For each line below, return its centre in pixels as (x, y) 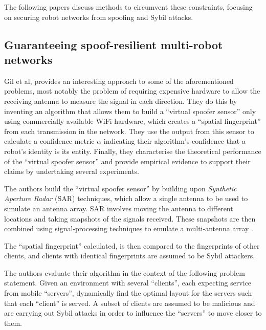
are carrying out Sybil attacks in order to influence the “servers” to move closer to (133, 313)
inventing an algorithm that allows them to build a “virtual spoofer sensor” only (130, 111)
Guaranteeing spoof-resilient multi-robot (114, 44)
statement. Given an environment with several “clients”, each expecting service (128, 283)
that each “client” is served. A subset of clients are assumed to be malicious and (130, 303)
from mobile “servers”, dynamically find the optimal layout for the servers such (128, 293)
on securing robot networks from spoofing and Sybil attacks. (99, 17)
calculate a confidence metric (49, 141)
